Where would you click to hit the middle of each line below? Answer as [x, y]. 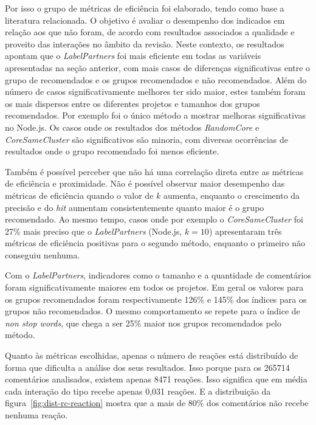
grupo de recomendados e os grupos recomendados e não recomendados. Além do [156, 79]
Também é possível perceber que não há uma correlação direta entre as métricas [154, 171]
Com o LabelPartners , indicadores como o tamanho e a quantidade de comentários [158, 275]
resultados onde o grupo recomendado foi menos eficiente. [112, 151]
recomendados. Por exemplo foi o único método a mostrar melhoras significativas [156, 115]
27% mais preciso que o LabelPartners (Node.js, [94, 231]
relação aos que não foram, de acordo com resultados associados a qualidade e [150, 32]
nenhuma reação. [36, 415]
